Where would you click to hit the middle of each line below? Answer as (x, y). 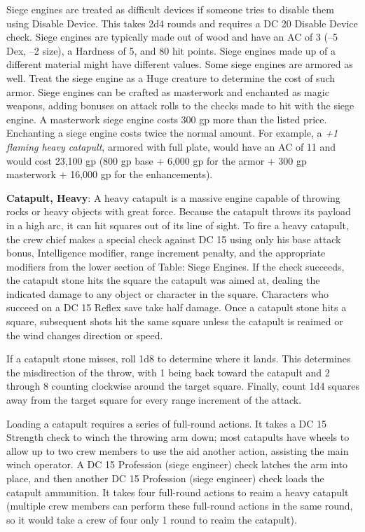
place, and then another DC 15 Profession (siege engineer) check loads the (165, 478)
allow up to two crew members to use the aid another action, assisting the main (178, 450)
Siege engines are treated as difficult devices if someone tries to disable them (170, 9)
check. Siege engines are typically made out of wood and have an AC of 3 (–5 (172, 37)
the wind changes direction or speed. (85, 335)
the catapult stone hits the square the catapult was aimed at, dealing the (163, 280)
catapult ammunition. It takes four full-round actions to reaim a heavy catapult (178, 492)
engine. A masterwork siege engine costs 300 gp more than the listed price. (167, 119)
